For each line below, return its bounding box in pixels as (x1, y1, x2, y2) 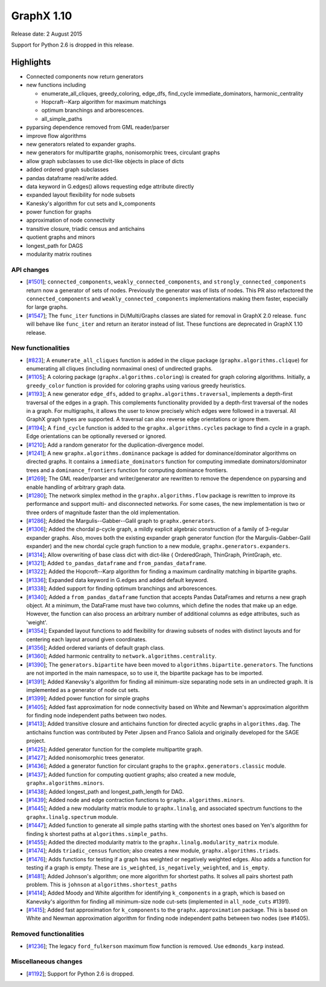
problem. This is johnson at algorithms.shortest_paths (26, 881, 177, 888)
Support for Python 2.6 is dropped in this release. (11, 41, 134, 48)
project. (26, 737, 46, 745)
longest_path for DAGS (26, 242, 83, 249)
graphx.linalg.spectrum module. (26, 813, 118, 820)
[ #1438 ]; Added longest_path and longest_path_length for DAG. (26, 788, 184, 795)
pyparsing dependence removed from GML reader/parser (26, 124, 170, 131)
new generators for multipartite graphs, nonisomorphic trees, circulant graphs (26, 149, 220, 157)
